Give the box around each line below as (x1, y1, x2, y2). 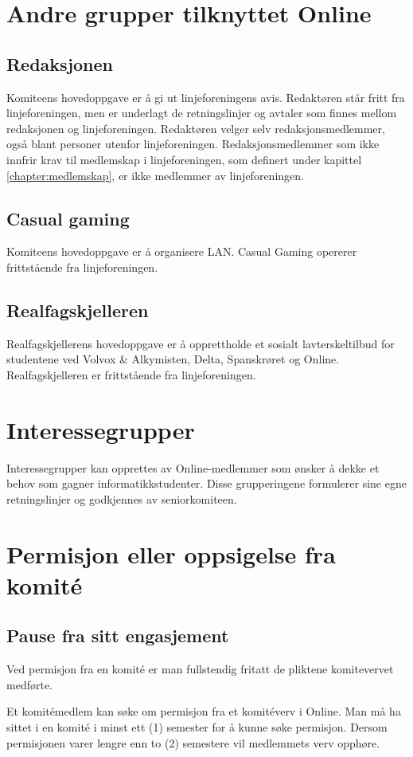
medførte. (6, 676, 53, 692)
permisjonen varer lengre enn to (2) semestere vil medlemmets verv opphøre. (6, 734, 380, 751)
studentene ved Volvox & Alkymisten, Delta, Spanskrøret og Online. (6, 351, 340, 367)
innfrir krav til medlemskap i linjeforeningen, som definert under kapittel (6, 151, 362, 167)
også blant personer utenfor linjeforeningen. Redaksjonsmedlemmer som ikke (6, 135, 380, 152)
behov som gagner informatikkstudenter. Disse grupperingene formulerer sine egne (6, 475, 407, 492)
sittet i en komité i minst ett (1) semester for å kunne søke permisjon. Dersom (6, 718, 388, 735)
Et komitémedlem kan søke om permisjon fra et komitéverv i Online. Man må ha (6, 703, 401, 720)
